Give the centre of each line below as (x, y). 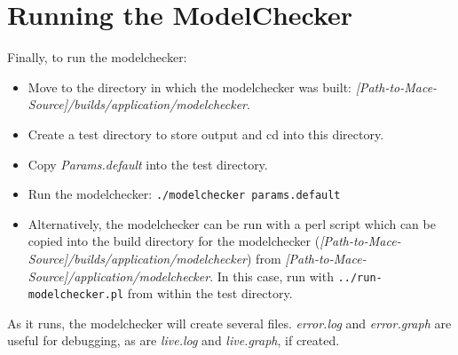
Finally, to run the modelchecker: (97, 57)
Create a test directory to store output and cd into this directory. (206, 134)
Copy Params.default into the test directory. (148, 164)
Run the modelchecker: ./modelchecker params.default (184, 194)
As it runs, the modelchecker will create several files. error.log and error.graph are (229, 323)
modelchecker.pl (76, 295)
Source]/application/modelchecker (119, 276)
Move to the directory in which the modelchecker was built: (190, 87)
